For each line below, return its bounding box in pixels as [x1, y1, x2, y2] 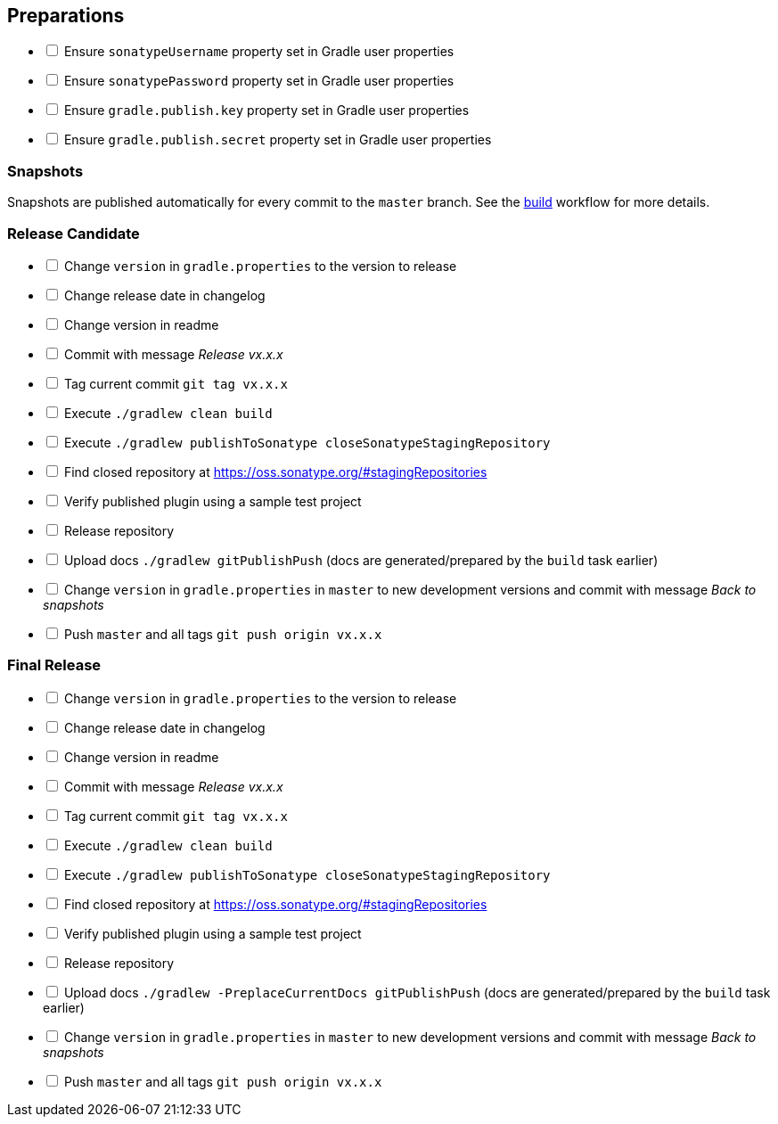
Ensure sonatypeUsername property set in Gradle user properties [63, 44, 455, 60]
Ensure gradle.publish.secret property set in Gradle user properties [63, 132, 492, 148]
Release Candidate [7, 224, 140, 242]
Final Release [7, 656, 102, 675]
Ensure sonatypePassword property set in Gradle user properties [63, 73, 455, 89]
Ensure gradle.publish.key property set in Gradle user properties [63, 103, 470, 119]
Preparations [7, 4, 125, 27]
